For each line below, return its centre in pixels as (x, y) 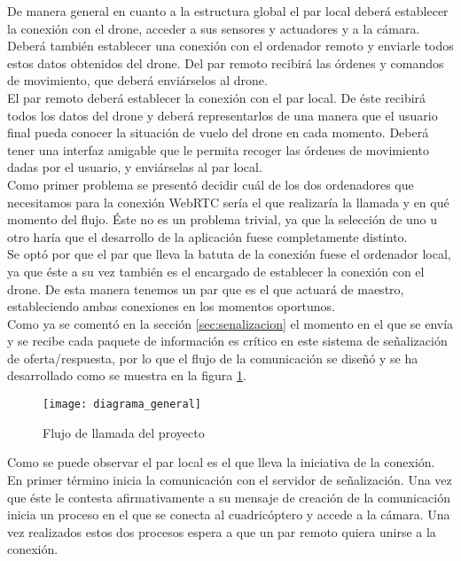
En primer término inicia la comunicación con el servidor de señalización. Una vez (230, 479)
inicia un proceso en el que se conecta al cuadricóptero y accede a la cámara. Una (229, 514)
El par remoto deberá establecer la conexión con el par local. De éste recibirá (217, 97)
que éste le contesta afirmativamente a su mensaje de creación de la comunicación (229, 497)
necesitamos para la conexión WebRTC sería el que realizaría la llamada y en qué (228, 202)
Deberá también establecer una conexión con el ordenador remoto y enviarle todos (230, 46)
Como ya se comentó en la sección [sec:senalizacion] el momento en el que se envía (230, 323)
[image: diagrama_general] (122, 405)
